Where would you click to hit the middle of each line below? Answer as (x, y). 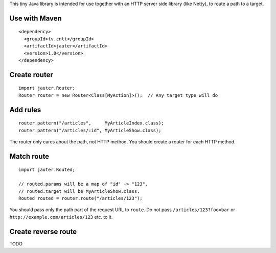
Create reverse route (43, 231)
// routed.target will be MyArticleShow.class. (79, 191)
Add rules (25, 110)
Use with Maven (36, 18)
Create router (31, 75)
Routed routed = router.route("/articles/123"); (80, 198)
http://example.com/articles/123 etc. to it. (61, 217)
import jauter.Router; (47, 88)
